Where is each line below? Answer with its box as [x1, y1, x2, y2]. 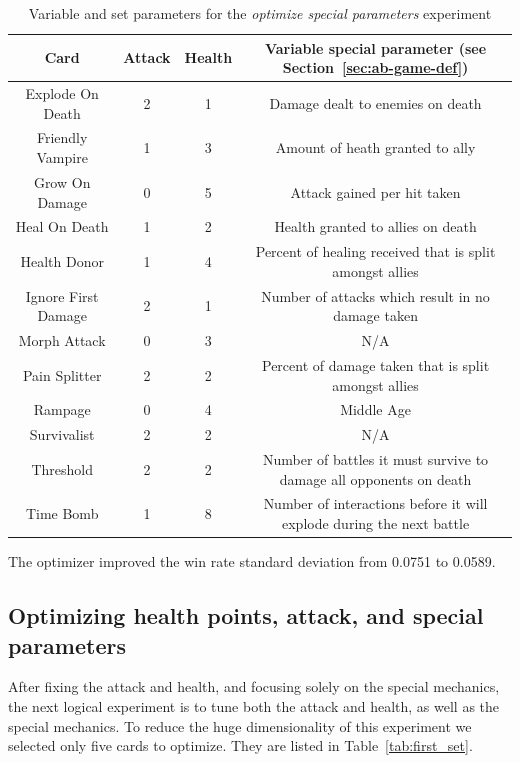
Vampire [36, 147, 88, 168]
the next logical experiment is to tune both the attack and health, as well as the [8, 695, 500, 716]
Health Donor [20, 250, 104, 271]
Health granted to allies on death [274, 216, 477, 237]
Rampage [33, 399, 91, 420]
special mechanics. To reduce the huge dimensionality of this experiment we [8, 715, 472, 736]
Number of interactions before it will [263, 493, 488, 514]
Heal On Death [15, 216, 109, 237]
